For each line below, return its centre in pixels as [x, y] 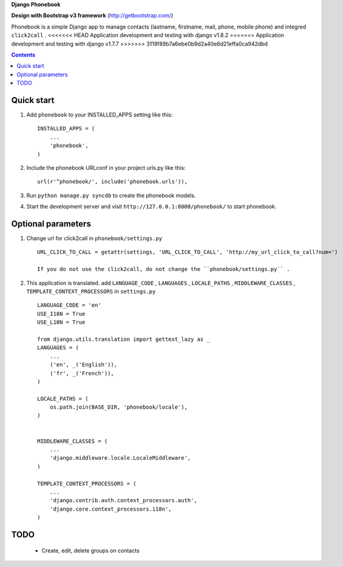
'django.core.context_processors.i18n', [111, 509]
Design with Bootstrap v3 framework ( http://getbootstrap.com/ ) [92, 16]
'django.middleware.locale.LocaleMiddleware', [120, 458]
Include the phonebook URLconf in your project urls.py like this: [106, 167]
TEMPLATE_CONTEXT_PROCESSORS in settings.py [91, 292]
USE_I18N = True [61, 314]
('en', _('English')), [83, 365]
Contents [23, 55]
